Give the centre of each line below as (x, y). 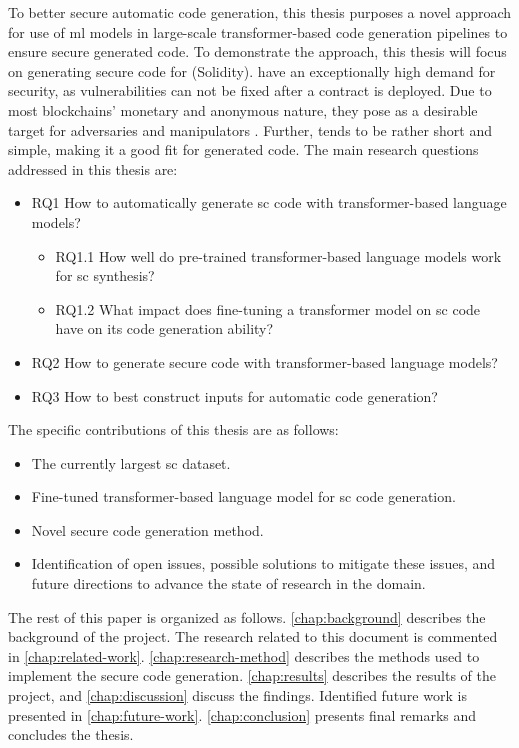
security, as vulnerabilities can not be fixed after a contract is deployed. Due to (250, 90)
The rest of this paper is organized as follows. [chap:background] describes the (247, 616)
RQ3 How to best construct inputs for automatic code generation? (234, 395)
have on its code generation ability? (164, 328)
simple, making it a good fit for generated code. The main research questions (243, 149)
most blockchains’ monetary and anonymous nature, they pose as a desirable (243, 109)
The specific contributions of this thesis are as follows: (173, 429)
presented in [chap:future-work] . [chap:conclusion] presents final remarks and (242, 714)
